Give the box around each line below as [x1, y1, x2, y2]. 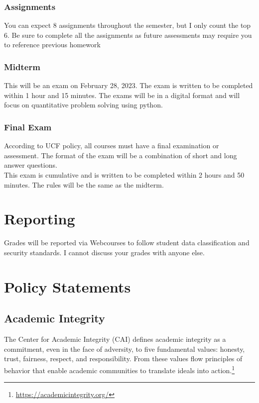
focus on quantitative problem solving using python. [4, 100, 163, 110]
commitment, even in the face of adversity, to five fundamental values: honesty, [4, 343, 245, 354]
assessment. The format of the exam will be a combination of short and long [4, 150, 237, 160]
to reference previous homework [4, 39, 101, 50]
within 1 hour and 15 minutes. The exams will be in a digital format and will [4, 90, 240, 100]
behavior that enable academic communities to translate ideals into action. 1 [4, 363, 235, 375]
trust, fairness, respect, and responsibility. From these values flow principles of [4, 353, 243, 364]
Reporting [4, 208, 75, 229]
